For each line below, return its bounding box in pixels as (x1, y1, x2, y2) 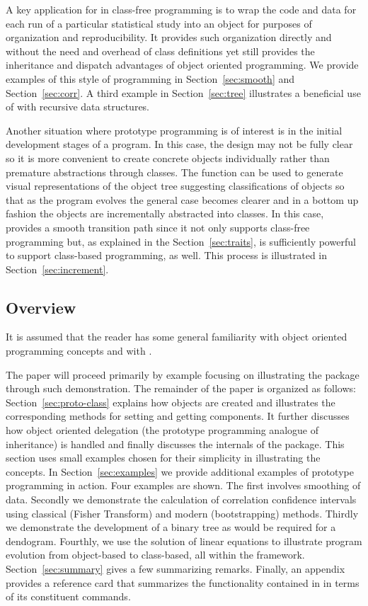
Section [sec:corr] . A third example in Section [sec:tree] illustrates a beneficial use (6, 85, 361, 100)
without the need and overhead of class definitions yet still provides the (6, 43, 315, 58)
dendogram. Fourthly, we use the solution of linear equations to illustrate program (6, 533, 362, 548)
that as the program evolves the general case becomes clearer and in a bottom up (6, 192, 359, 207)
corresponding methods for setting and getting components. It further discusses (6, 408, 350, 423)
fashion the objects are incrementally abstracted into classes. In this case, (6, 206, 324, 221)
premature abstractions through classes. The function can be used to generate (6, 164, 343, 179)
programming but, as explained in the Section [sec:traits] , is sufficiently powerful (6, 234, 356, 248)
